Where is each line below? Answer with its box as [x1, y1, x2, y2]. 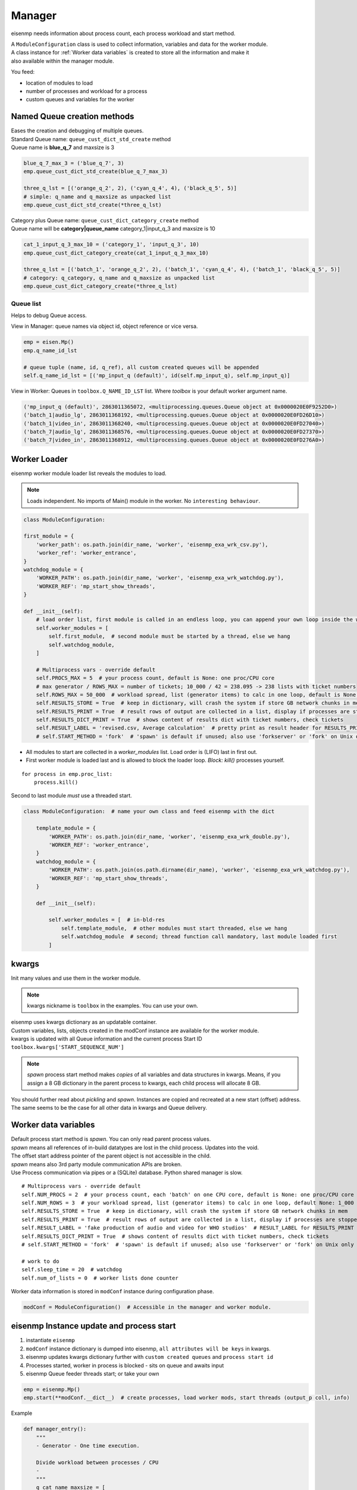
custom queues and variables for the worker [26, 96, 135, 103]
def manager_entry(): [23, 1426, 87, 1433]
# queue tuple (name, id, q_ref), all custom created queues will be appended [23, 364, 259, 371]
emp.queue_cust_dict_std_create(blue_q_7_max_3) [23, 168, 168, 175]
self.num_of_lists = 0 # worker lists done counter [21, 1274, 178, 1281]
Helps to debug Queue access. [11, 312, 87, 319]
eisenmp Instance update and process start [11, 1321, 176, 1331]
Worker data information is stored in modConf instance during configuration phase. [11, 1287, 214, 1295]
